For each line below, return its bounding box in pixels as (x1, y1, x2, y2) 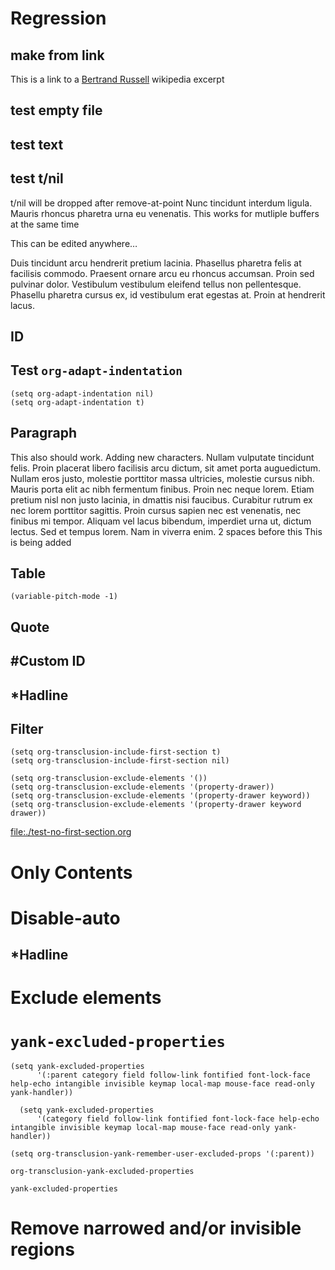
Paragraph (10, 425, 78, 442)
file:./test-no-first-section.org (10, 826, 132, 838)
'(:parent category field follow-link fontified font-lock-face (36, 1070, 311, 1081)
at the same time (10, 218, 80, 230)
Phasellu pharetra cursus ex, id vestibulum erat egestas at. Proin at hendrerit (10, 288, 326, 301)
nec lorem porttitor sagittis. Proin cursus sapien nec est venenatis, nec (10, 504, 302, 516)
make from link (10, 47, 105, 64)
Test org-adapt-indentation (10, 362, 183, 379)
